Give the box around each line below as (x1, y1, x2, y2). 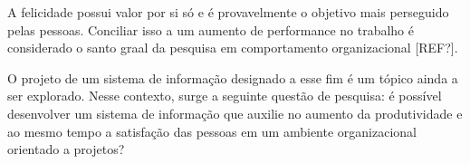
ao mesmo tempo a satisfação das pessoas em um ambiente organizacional (7, 121, 417, 140)
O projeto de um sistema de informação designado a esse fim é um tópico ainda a (7, 68, 458, 87)
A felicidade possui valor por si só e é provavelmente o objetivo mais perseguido (7, 3, 449, 21)
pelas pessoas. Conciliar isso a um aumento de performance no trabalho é (7, 20, 414, 39)
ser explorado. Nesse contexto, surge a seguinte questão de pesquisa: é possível (7, 86, 442, 105)
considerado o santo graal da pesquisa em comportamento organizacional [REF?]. (7, 38, 458, 57)
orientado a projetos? (7, 140, 125, 159)
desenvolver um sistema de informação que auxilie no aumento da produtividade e (7, 103, 463, 122)
